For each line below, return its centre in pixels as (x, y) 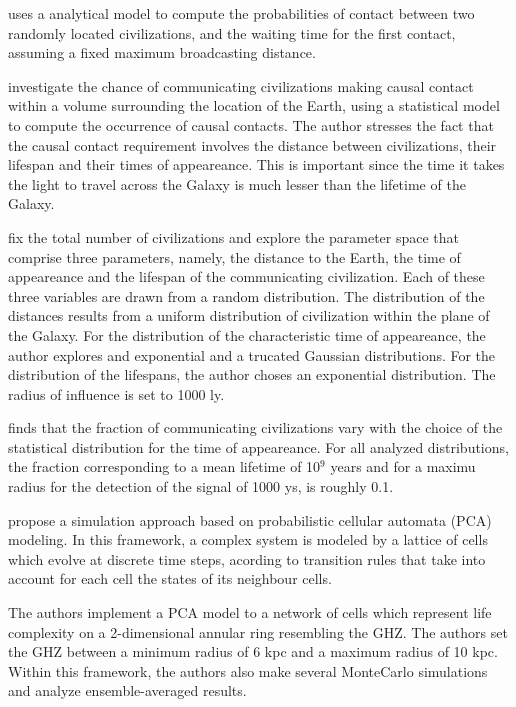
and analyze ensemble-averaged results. (127, 690)
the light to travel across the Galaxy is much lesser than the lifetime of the (237, 183)
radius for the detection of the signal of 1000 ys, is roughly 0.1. (201, 486)
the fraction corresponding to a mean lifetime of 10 (164, 466)
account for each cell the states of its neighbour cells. (170, 578)
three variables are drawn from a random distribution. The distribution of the (246, 295)
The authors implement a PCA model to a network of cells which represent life (250, 612)
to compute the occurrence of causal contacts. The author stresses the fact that (251, 124)
